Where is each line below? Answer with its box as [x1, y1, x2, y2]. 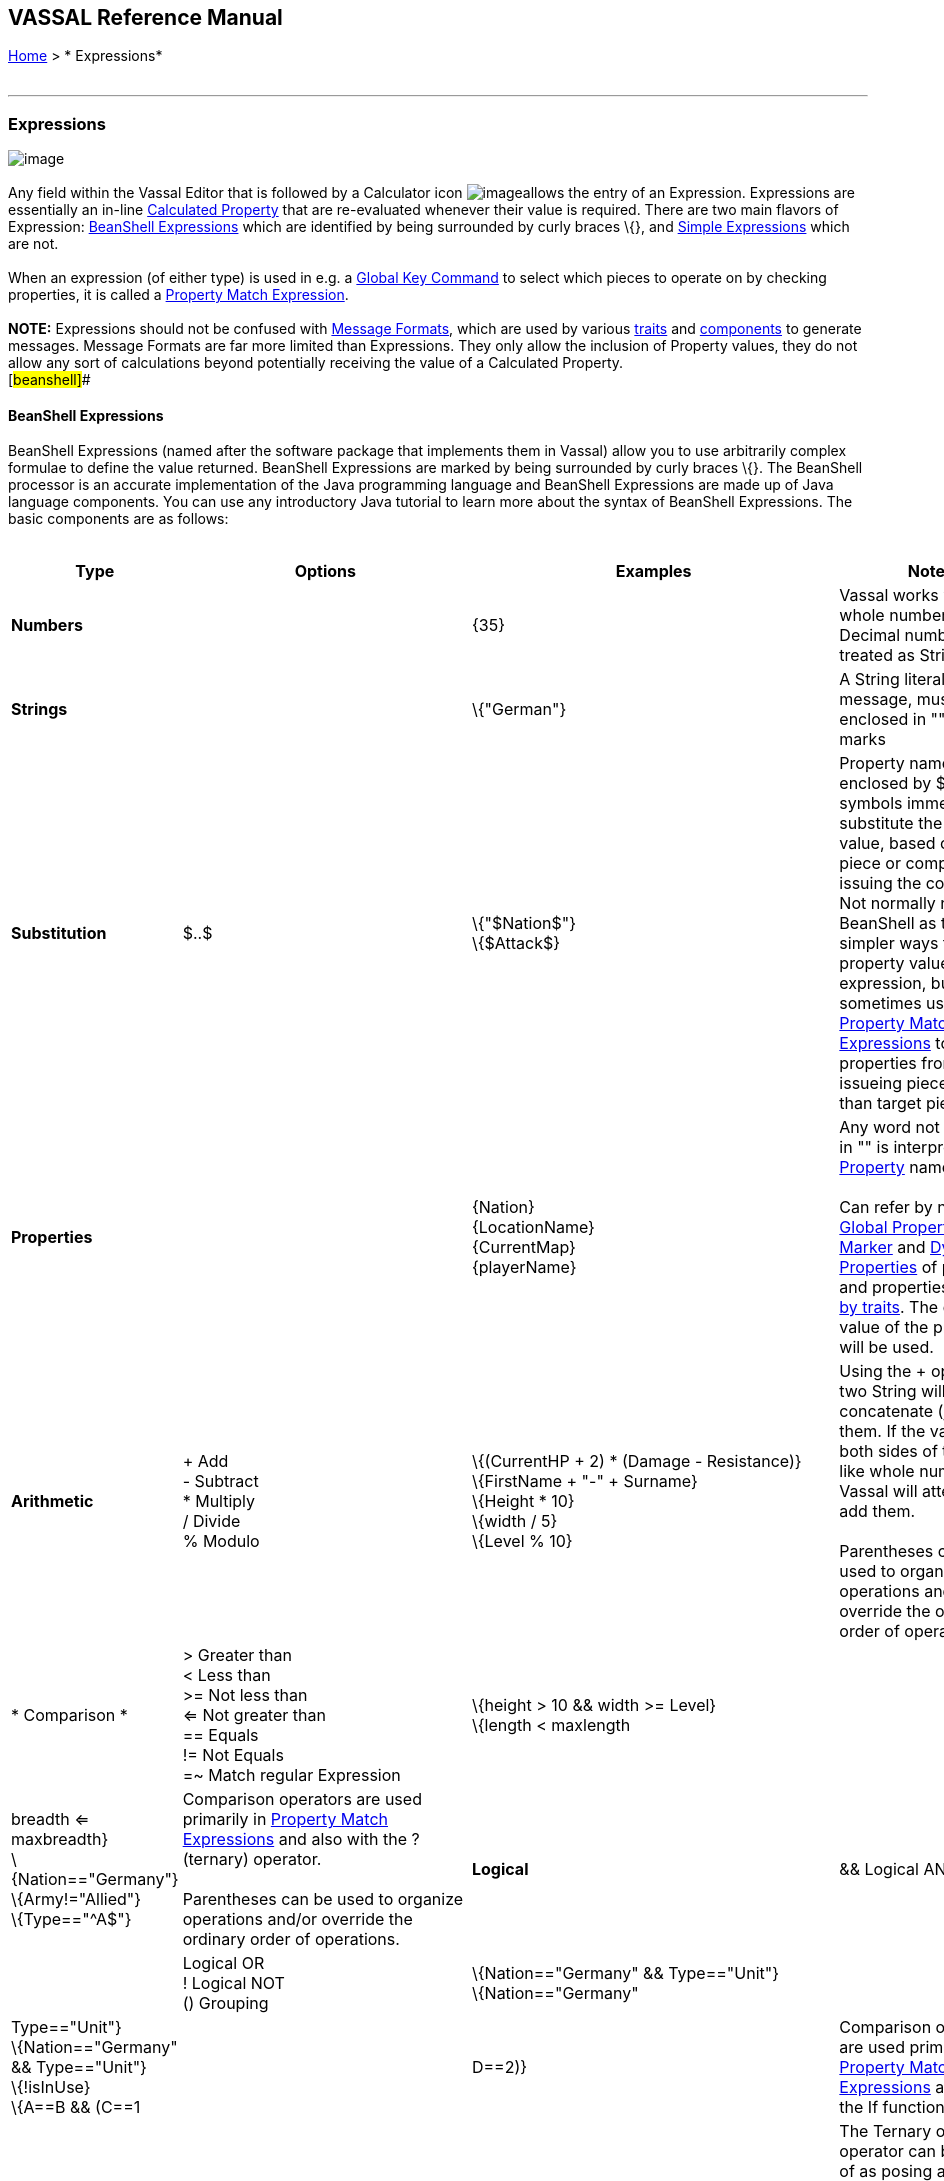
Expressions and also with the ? [182, 1829, 420, 1850]
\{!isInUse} [11, 2077, 91, 2098]
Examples [615, 561, 692, 582]
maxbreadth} [11, 1829, 109, 1850]
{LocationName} [471, 1217, 595, 1238]
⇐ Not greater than [182, 1705, 326, 1726]
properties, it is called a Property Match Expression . [8, 286, 349, 304]
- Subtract [182, 1471, 259, 1492]
